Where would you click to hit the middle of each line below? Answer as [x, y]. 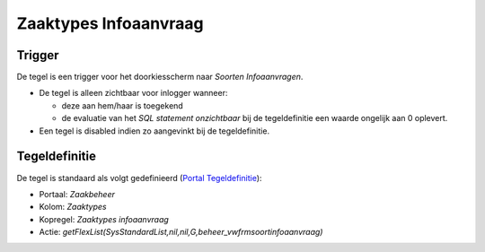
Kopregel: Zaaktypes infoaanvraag [104, 219]
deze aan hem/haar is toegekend [122, 105]
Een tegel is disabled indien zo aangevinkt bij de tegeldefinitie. [154, 131]
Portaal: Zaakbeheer [77, 194]
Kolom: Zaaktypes [73, 207]
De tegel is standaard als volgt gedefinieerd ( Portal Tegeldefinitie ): [139, 178]
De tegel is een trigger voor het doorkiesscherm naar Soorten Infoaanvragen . [160, 77]
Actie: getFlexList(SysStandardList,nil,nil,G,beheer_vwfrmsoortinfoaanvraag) [181, 232]
